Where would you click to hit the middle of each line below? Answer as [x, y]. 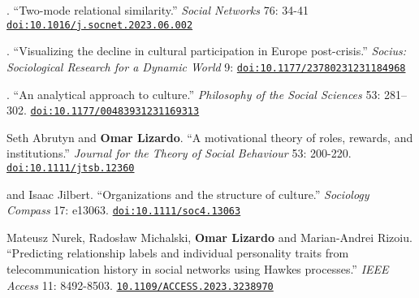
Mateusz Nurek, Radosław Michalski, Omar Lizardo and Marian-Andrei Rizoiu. [209, 237]
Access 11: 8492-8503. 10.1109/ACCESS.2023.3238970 [140, 285]
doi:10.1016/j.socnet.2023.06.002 [100, 25]
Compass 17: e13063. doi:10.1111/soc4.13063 [124, 210]
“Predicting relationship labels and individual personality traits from [178, 253]
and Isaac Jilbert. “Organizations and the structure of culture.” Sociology [188, 194]
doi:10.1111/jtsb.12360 [71, 168]
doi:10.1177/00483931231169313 [115, 112]
